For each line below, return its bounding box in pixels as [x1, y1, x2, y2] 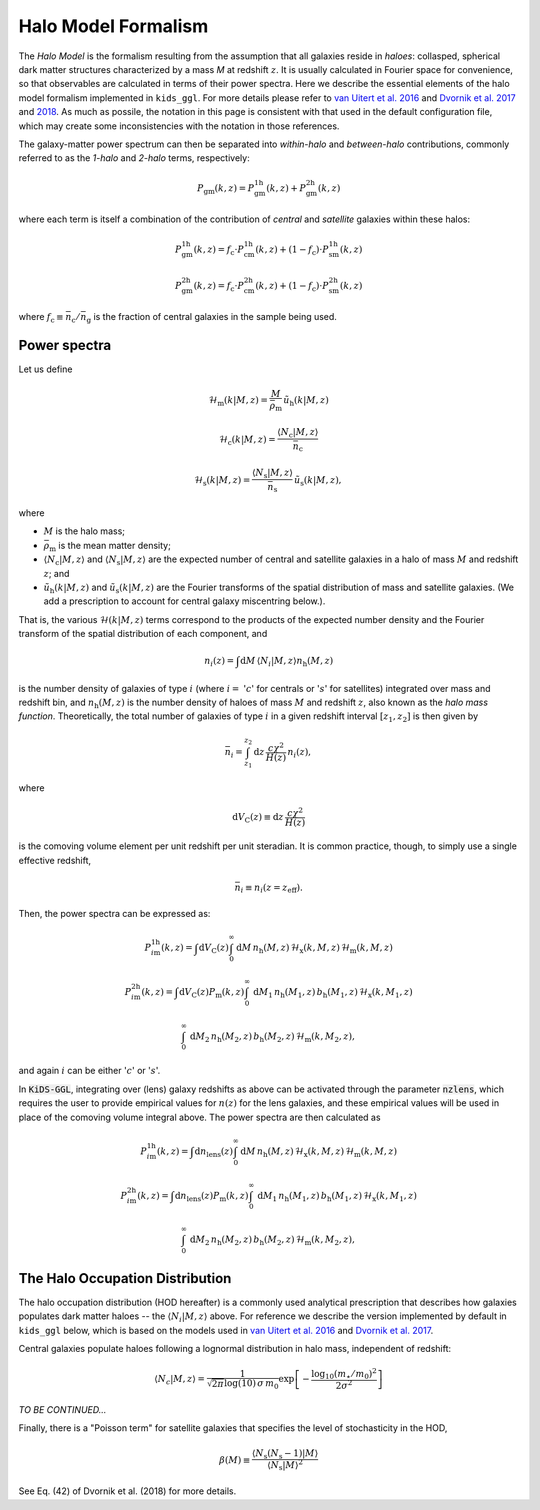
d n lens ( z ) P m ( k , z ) [174, 1190, 249, 1204]
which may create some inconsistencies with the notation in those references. [18, 120, 340, 132]
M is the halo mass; [43, 525, 125, 537]
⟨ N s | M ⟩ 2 [266, 1458, 304, 1473]
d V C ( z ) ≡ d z [231, 811, 284, 825]
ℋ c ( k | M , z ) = [218, 434, 276, 447]
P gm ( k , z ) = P [196, 183, 255, 197]
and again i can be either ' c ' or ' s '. [18, 1065, 161, 1077]
